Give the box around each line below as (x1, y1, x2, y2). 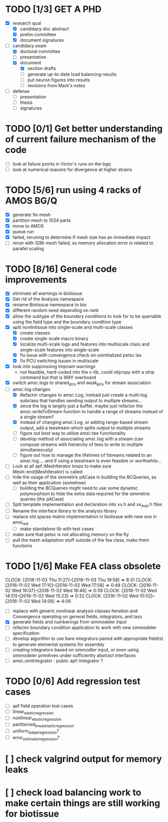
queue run (12, 229, 34, 235)
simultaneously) (20, 447, 53, 453)
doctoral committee (20, 49, 61, 55)
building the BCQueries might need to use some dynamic (20, 485, 138, 491)
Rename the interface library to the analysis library (12, 508, 117, 514)
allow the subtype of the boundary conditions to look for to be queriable (12, 313, 161, 319)
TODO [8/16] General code (5, 263, 117, 274)
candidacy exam (12, 43, 47, 49)
